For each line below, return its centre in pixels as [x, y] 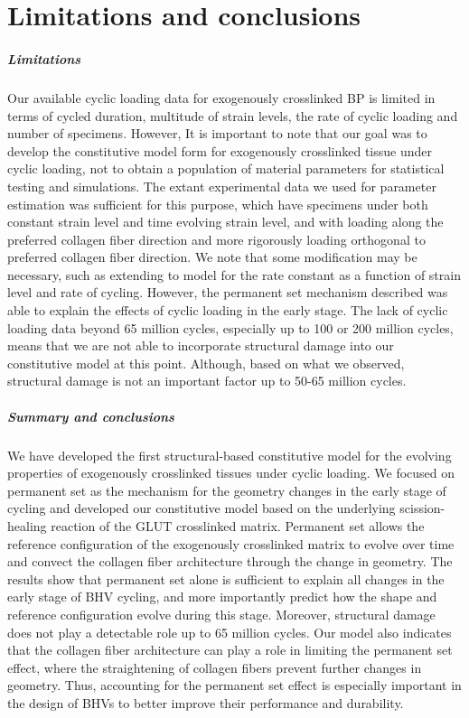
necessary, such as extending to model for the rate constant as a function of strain [234, 274]
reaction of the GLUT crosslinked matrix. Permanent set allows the [238, 525]
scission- [422, 508]
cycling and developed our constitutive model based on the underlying [202, 508]
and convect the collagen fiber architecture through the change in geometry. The [230, 561]
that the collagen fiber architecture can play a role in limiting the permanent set [230, 650]
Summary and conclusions [91, 416]
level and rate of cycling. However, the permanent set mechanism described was [228, 292]
